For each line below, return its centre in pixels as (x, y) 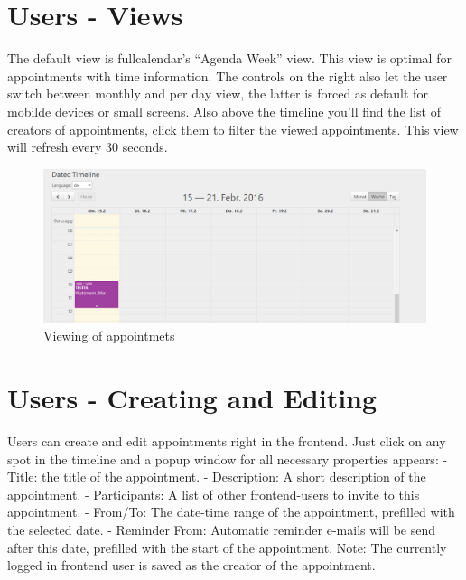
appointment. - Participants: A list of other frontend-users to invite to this (214, 494)
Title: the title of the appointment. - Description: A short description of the (217, 477)
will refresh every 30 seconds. (88, 147)
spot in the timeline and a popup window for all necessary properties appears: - (228, 458)
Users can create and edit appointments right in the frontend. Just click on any (227, 441)
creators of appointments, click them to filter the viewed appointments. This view (233, 129)
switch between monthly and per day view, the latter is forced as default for (218, 94)
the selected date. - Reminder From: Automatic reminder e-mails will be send (221, 529)
